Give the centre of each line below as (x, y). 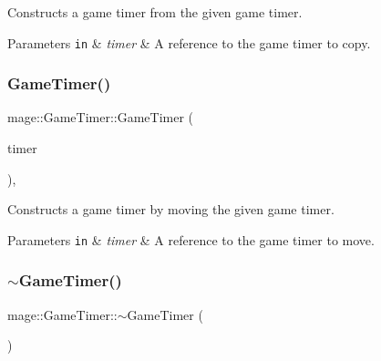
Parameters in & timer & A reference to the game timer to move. (191, 239)
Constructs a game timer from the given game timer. (155, 12)
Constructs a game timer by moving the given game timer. (171, 209)
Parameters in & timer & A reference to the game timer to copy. (189, 42)
